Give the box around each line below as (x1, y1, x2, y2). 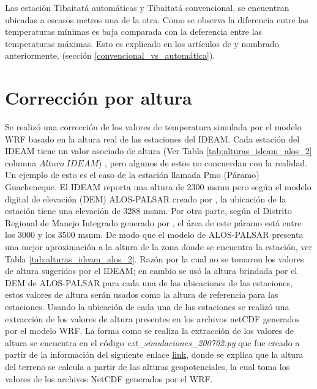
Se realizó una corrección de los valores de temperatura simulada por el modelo (5, 120, 302, 133)
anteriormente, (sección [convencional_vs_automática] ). (5, 49, 215, 62)
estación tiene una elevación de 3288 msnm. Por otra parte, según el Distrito (5, 204, 292, 217)
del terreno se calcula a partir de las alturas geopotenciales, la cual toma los (5, 360, 290, 372)
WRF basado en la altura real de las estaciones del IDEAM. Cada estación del (5, 132, 300, 145)
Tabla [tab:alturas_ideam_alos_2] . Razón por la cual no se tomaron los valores (5, 252, 304, 265)
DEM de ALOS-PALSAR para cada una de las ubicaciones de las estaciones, (5, 276, 293, 289)
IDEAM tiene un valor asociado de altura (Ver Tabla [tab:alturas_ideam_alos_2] (5, 144, 312, 157)
